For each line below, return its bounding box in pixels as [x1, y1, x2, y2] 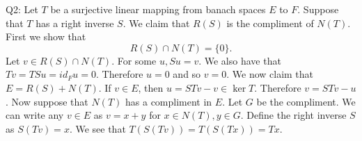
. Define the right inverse [240, 108, 347, 122]
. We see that [69, 121, 126, 135]
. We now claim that [226, 67, 314, 81]
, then [138, 80, 164, 94]
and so [173, 67, 201, 81]
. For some [111, 53, 157, 67]
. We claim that [123, 15, 190, 30]
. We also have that [198, 53, 281, 67]
